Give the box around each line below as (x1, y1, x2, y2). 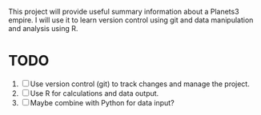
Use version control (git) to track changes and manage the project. (30, 79, 250, 89)
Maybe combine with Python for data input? (30, 97, 175, 107)
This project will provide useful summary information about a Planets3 (8, 7, 239, 16)
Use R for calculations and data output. (30, 88, 159, 98)
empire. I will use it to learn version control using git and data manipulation (8, 15, 254, 25)
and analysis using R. (8, 24, 78, 33)
